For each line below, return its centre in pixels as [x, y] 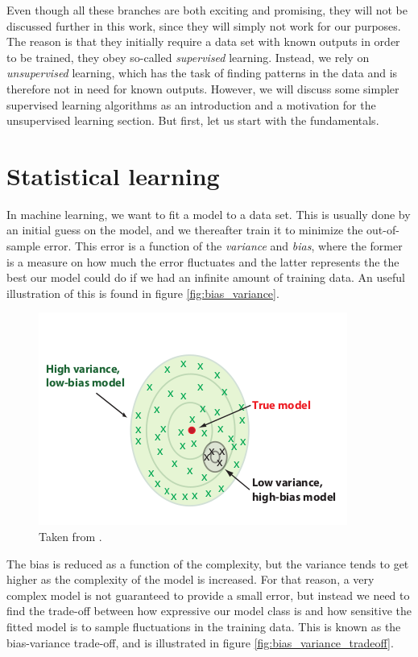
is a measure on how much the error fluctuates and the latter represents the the [203, 261]
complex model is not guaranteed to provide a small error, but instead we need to [208, 595]
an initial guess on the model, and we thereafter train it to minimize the [185, 230]
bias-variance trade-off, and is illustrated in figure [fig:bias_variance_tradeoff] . [200, 642]
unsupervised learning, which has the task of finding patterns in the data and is [202, 73]
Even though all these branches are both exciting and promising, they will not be [207, 10]
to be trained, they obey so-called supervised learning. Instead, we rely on [188, 57]
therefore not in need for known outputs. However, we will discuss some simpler [203, 88]
